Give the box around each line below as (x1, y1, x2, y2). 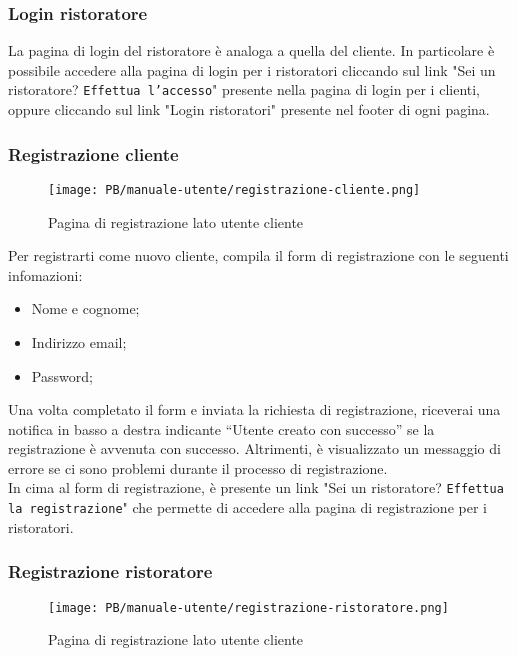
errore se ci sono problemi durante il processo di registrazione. (8, 457, 388, 478)
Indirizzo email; (31, 331, 127, 352)
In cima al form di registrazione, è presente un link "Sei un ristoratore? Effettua (8, 477, 504, 498)
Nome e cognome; (31, 298, 140, 319)
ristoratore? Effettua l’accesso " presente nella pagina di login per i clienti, (8, 79, 481, 100)
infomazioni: (8, 264, 83, 285)
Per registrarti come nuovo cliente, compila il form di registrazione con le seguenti (8, 245, 509, 266)
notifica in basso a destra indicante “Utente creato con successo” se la (8, 418, 435, 439)
